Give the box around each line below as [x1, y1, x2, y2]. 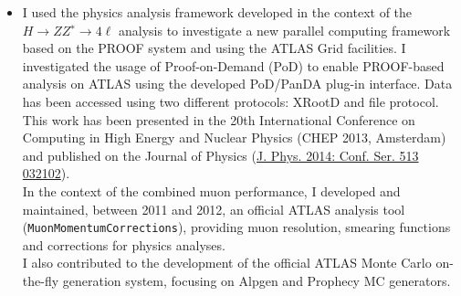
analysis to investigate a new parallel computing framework [118, 20, 451, 39]
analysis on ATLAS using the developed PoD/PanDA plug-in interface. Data [22, 74, 453, 93]
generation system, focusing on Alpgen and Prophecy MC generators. [62, 270, 451, 290]
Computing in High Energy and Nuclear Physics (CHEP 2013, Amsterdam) [22, 128, 446, 147]
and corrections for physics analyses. [22, 235, 225, 254]
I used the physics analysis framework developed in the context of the [22, 3, 413, 21]
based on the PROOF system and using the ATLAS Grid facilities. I [22, 38, 406, 58]
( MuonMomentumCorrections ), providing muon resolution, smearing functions [22, 217, 451, 237]
